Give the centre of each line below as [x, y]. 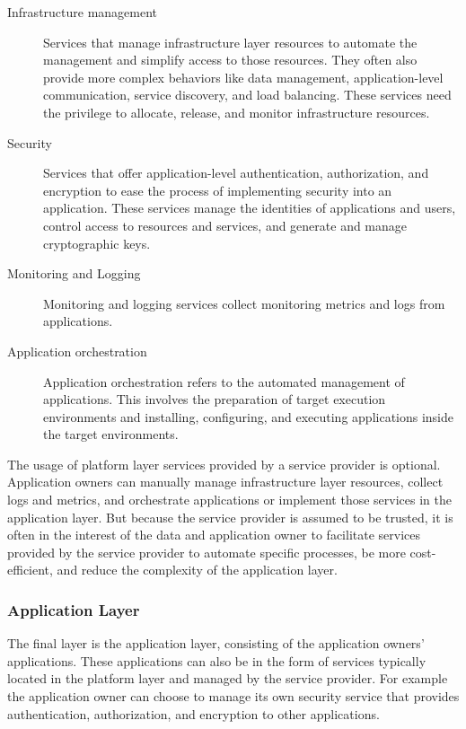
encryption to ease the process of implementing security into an [218, 190]
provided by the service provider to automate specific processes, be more [207, 552]
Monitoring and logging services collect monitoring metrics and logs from [244, 303]
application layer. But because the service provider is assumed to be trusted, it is [230, 517]
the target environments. [111, 434]
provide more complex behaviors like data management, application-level [243, 77]
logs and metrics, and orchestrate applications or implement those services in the [229, 500]
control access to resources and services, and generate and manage [225, 225]
